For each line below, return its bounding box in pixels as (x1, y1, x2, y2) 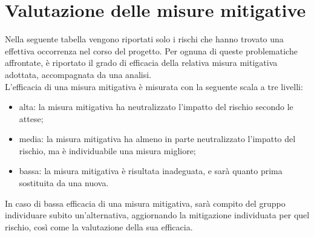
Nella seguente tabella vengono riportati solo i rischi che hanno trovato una (5, 33, 284, 45)
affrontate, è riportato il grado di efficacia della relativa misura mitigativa (5, 56, 278, 69)
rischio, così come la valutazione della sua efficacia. (5, 220, 193, 233)
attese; (19, 112, 44, 125)
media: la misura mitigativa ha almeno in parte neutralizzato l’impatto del (19, 132, 296, 145)
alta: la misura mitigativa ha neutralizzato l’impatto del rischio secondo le (19, 100, 293, 113)
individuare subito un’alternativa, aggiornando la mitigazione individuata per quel (5, 209, 310, 221)
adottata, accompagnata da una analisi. (5, 68, 151, 80)
